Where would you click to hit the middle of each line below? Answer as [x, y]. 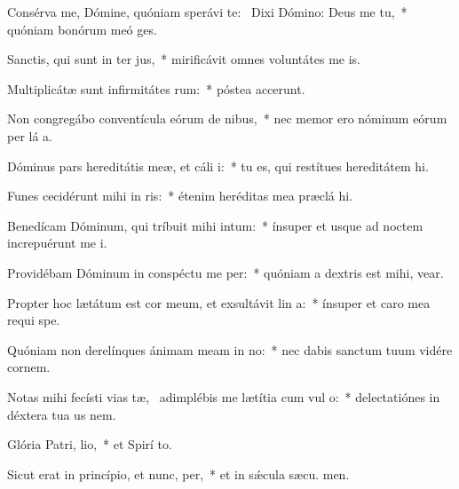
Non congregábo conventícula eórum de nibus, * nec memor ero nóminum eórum [227, 118]
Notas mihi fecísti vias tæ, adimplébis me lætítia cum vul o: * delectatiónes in [224, 396]
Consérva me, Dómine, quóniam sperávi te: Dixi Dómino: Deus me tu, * [207, 12]
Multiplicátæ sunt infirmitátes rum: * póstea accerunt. [156, 88]
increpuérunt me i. [57, 243]
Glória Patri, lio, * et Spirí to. [90, 444]
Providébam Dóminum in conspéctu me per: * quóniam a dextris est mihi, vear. [226, 272]
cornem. [29, 367]
